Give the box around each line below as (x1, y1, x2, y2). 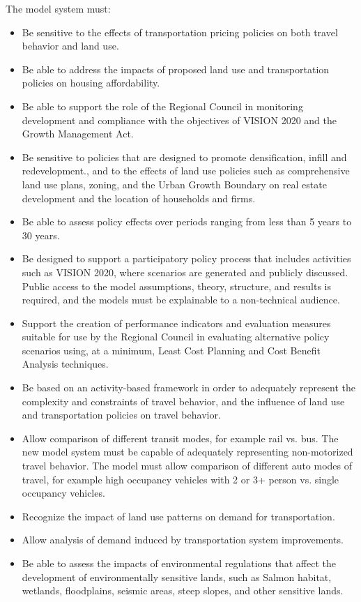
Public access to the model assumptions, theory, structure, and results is (22, 278, 331, 293)
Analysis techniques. (22, 356, 109, 371)
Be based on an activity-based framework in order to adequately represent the (22, 380, 355, 395)
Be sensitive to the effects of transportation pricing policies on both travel (22, 24, 338, 39)
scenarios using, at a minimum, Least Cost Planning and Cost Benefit (22, 343, 321, 357)
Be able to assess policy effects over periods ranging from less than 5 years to (22, 214, 352, 229)
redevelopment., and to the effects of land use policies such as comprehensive (22, 163, 350, 178)
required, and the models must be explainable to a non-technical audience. (22, 292, 340, 307)
